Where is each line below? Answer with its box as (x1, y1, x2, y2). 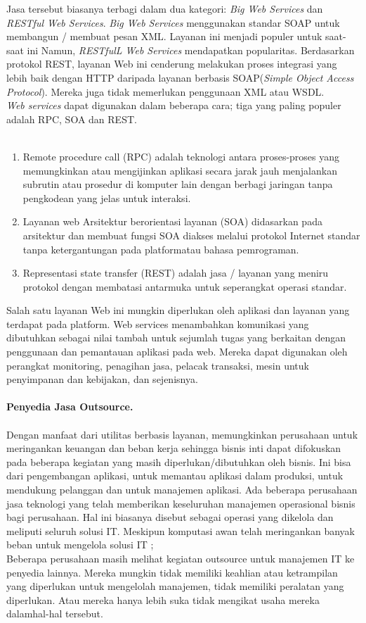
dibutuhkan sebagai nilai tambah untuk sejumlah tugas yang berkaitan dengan (6, 330, 346, 345)
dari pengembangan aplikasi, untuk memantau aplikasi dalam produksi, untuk (6, 468, 344, 483)
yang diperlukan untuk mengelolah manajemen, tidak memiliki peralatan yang (6, 579, 344, 593)
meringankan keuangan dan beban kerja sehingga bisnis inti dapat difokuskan (6, 441, 341, 455)
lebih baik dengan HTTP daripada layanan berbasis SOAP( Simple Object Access (6, 70, 354, 84)
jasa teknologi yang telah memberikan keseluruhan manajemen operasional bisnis (6, 496, 355, 510)
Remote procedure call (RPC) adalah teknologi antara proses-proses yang (22, 149, 340, 163)
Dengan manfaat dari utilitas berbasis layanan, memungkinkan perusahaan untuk (6, 427, 358, 441)
